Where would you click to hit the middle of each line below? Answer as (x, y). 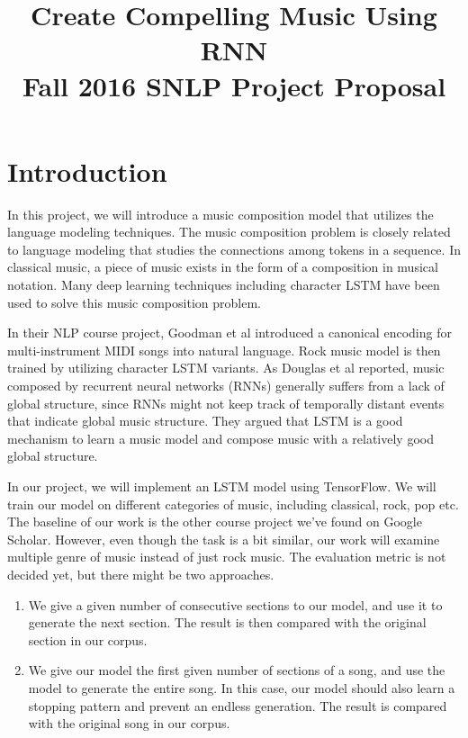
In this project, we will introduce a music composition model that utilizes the (220, 214)
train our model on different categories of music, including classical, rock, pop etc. (233, 504)
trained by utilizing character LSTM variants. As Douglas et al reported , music (226, 368)
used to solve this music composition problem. (134, 302)
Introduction (87, 171)
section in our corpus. (88, 639)
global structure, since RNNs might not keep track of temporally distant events (226, 403)
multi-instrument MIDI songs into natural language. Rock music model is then (224, 350)
